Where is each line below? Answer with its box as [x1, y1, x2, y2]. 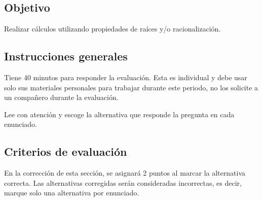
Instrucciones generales [4, 48, 128, 64]
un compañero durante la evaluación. [4, 92, 119, 103]
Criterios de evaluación [4, 144, 127, 159]
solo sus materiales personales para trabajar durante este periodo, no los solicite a [4, 82, 258, 92]
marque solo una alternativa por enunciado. [4, 187, 139, 198]
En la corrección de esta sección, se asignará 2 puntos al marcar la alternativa [4, 167, 245, 178]
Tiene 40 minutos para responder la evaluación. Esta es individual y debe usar [4, 72, 247, 82]
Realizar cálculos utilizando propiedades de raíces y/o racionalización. [4, 23, 221, 34]
